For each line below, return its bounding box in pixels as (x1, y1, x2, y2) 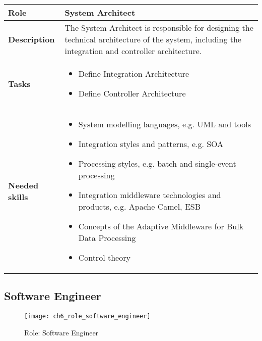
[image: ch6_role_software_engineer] (24, 313, 151, 320)
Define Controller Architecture (78, 87, 186, 99)
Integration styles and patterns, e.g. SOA (78, 138, 224, 150)
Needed (8, 179, 39, 191)
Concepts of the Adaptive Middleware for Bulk (78, 220, 244, 232)
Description (8, 33, 55, 45)
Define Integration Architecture (78, 68, 189, 79)
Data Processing (78, 232, 136, 243)
